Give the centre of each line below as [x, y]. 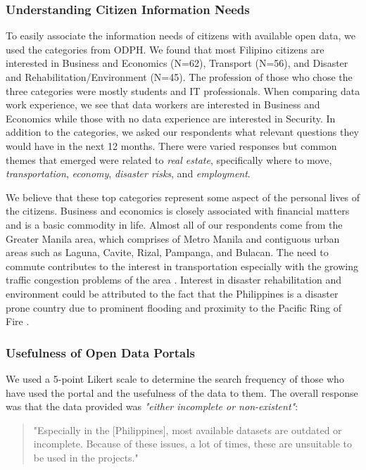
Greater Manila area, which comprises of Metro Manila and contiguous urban [173, 238]
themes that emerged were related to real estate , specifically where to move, [169, 159]
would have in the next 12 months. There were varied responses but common [171, 145]
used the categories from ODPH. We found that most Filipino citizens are [165, 49]
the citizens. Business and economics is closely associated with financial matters [178, 211]
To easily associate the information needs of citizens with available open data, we [181, 36]
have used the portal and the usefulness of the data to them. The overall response [182, 392]
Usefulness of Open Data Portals [100, 352]
